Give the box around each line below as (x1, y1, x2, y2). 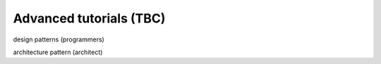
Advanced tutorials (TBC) (13, 11, 166, 26)
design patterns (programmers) (13, 35, 105, 44)
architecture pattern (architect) (13, 48, 103, 56)
